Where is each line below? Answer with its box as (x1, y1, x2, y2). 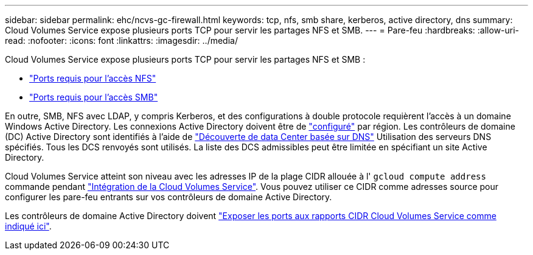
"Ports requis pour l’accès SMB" (29, 92, 158, 102)
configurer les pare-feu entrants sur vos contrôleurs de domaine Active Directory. (5, 192, 332, 202)
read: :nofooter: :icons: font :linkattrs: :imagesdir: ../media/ (5, 35, 238, 46)
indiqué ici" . (5, 221, 52, 231)
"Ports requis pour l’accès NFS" (29, 73, 156, 83)
